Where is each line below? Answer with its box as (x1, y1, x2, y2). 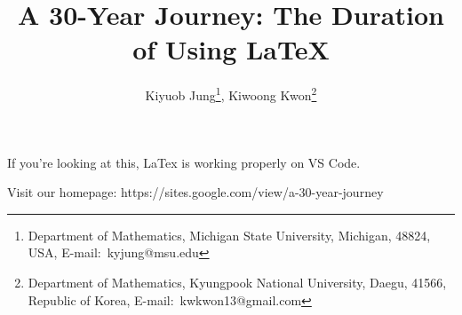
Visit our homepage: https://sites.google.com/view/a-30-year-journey (7, 183, 384, 201)
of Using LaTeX (132, 31, 330, 67)
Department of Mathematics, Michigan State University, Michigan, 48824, (28, 225, 431, 244)
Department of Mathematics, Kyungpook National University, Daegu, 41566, (28, 272, 447, 291)
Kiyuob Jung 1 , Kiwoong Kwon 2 (145, 83, 317, 104)
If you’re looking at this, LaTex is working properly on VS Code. (7, 153, 361, 171)
